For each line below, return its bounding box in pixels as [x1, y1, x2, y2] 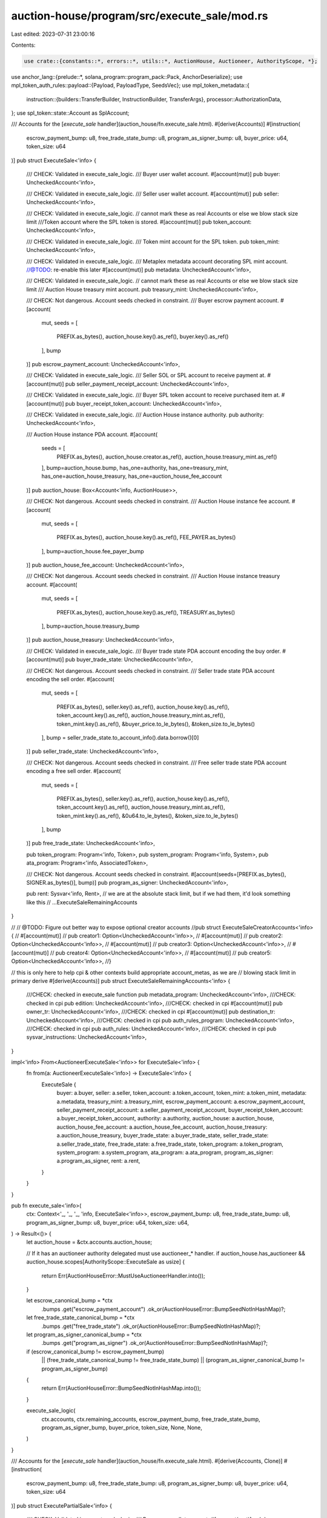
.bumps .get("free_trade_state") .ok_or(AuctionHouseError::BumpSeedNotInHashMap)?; [41, 1322, 260, 1330]
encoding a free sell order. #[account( [26, 768, 121, 775]
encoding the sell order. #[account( [26, 676, 114, 682]
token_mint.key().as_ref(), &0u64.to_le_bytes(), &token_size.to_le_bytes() [56, 812, 239, 819]
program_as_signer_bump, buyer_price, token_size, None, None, [41, 1424, 203, 1431]
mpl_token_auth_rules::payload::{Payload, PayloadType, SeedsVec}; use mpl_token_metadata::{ [11, 82, 249, 89]
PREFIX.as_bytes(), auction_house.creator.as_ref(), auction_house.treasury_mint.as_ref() [56, 453, 277, 460]
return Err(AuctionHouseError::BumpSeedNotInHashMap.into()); [41, 1384, 201, 1392]
